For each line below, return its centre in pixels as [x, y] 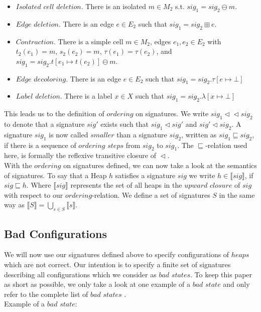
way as [14, 205]
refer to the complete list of [46, 294]
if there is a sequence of [40, 145]
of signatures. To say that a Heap [55, 175]
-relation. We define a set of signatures [151, 194]
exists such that [125, 124]
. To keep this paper [221, 274]
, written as [199, 134]
